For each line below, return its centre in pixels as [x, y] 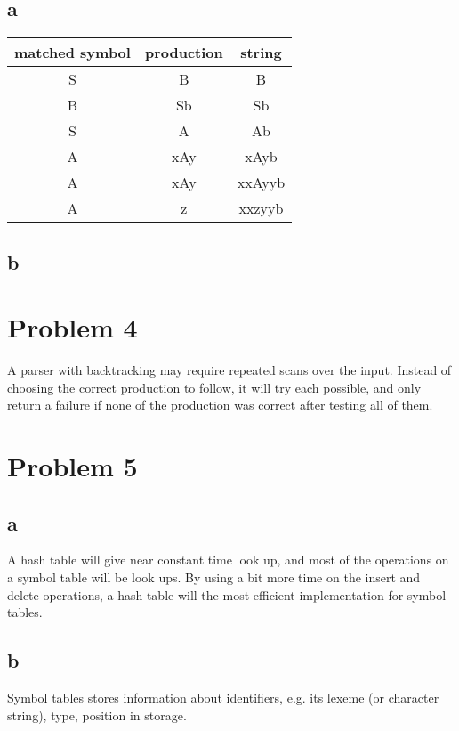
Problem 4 [72, 327]
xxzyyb [261, 208]
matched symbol [72, 53]
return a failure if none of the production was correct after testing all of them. [220, 405]
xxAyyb [261, 183]
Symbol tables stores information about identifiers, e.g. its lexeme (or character [223, 698]
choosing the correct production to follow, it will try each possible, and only [214, 387]
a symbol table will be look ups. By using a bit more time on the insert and [214, 577]
